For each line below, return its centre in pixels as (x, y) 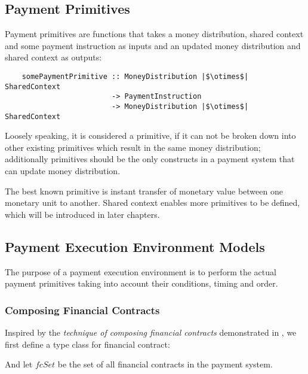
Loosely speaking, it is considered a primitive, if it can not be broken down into (150, 136)
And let (19, 364)
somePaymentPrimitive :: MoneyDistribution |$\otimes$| (135, 76)
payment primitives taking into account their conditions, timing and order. (141, 283)
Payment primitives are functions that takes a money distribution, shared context (154, 34)
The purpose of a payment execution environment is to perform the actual (141, 271)
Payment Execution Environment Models (135, 246)
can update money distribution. (63, 171)
